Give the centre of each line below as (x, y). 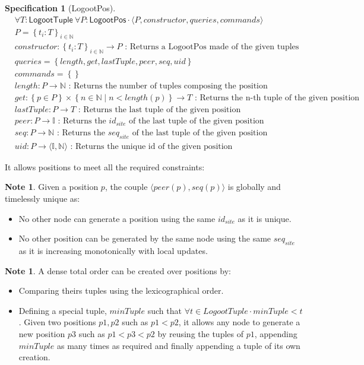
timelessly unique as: (42, 198)
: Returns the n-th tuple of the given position (277, 98)
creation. (34, 357)
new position (42, 333)
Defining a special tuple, (63, 310)
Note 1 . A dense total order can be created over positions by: (118, 270)
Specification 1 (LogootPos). (60, 8)
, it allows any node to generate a (239, 322)
